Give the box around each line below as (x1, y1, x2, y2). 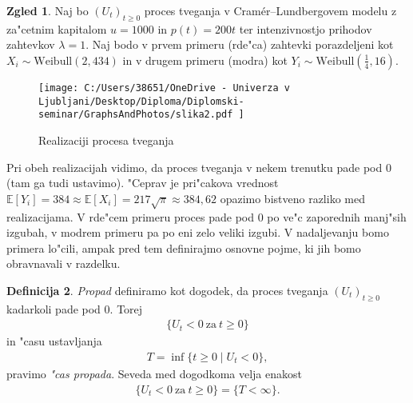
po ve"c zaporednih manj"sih (267, 208, 407, 225)
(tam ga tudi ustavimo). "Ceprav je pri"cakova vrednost (6, 174, 279, 191)
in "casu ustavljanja (6, 333, 102, 349)
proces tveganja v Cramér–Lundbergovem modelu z (144, 2, 397, 18)
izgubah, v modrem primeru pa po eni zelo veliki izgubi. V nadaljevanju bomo (6, 224, 389, 241)
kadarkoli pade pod (6, 300, 101, 317)
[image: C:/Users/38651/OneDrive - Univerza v (38, 82, 290, 94)
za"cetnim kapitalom (6, 20, 107, 37)
